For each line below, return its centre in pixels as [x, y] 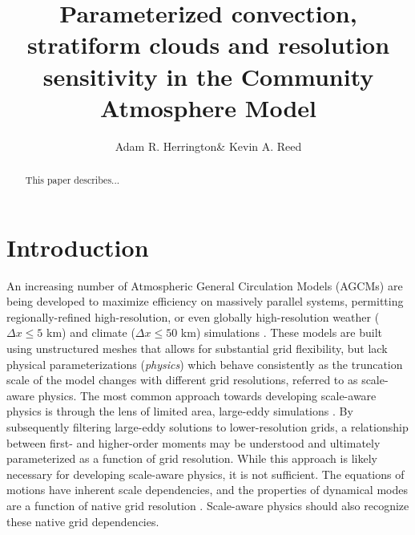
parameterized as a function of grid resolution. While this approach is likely [192, 458]
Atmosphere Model [208, 107]
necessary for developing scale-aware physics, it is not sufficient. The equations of [205, 474]
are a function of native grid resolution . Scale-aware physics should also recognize [208, 505]
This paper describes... [72, 180]
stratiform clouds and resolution [208, 45]
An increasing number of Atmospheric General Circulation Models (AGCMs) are [205, 285]
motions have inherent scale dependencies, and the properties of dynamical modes [207, 490]
